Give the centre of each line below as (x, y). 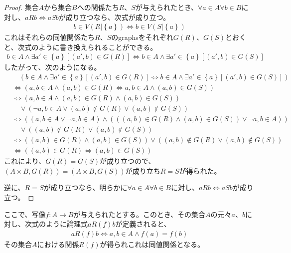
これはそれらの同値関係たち (49, 37)
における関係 (58, 244)
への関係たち (98, 7)
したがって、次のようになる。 (53, 67)
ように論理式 (67, 224)
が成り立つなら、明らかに (85, 187)
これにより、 (25, 161)
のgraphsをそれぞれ (142, 37)
